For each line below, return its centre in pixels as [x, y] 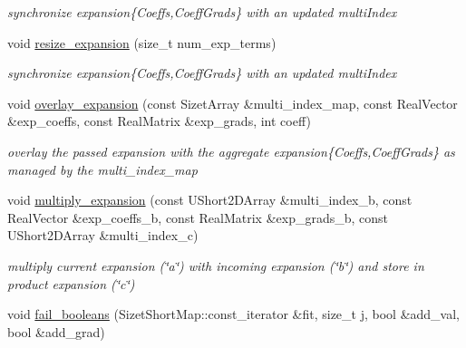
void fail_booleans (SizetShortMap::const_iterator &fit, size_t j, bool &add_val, [233, 314]
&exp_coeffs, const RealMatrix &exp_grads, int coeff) [159, 121]
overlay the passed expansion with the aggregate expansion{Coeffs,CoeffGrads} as [231, 151]
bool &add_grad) [56, 331]
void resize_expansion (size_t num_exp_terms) [142, 42]
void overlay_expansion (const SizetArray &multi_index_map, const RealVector [233, 103]
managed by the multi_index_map [102, 169]
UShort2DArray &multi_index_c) [103, 235]
